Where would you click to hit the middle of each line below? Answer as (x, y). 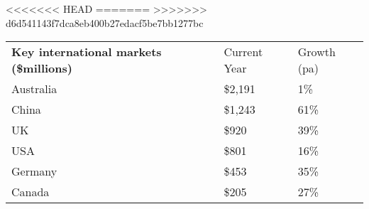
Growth (316, 52)
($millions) (42, 68)
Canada (31, 192)
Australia (34, 89)
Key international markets (87, 52)
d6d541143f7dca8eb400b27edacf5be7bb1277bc (105, 22)
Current (243, 52)
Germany (34, 171)
